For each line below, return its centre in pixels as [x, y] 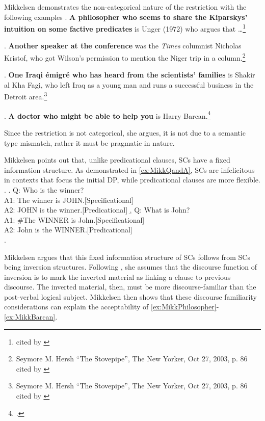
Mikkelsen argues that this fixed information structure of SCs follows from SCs [127, 257]
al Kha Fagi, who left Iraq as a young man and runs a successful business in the [129, 84]
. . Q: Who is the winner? [44, 189]
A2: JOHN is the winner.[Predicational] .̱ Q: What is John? [97, 210]
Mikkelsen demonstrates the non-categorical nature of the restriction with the [125, 7]
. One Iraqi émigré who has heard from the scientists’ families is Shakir [130, 75]
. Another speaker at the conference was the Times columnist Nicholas [123, 46]
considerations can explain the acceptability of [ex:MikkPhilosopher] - [112, 307]
